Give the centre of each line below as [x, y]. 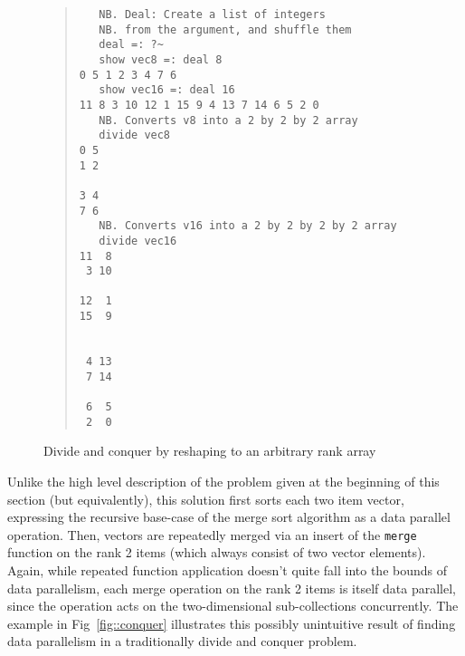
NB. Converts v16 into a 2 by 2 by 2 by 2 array [248, 226]
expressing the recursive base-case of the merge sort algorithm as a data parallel [229, 517]
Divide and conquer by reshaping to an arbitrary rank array [210, 451]
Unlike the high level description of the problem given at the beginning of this [223, 481]
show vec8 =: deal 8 [161, 59]
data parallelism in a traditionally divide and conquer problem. [182, 641]
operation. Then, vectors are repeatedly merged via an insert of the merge [212, 534]
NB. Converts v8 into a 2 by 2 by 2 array [228, 120]
